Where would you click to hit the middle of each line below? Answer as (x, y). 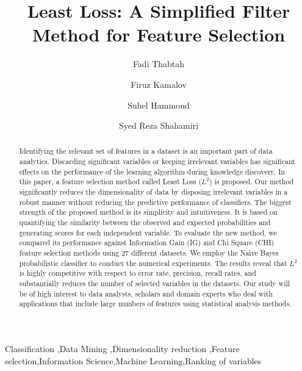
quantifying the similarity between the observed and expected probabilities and (145, 222)
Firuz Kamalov (159, 84)
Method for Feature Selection (159, 34)
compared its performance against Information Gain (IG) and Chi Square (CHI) (147, 243)
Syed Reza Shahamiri (159, 125)
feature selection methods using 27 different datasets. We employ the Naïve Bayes (149, 253)
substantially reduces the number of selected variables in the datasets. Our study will (155, 283)
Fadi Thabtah (159, 64)
